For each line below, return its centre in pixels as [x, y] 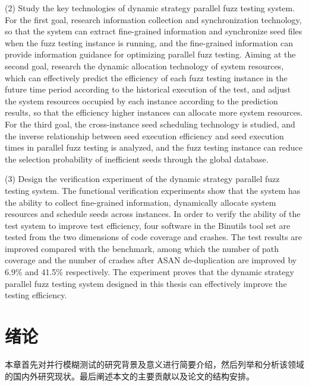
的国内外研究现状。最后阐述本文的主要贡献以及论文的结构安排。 [130, 376]
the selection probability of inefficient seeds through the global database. [137, 159]
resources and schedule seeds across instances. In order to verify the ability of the [153, 214]
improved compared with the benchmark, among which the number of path [142, 248]
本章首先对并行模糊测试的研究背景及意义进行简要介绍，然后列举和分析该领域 [154, 364]
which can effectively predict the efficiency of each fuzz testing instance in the [146, 77]
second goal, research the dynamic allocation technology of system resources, [144, 66]
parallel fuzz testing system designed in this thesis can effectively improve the [146, 283]
